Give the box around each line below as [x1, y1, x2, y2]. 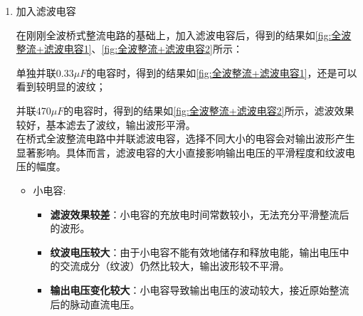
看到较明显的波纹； [16, 79, 106, 94]
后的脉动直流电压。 [50, 296, 140, 311]
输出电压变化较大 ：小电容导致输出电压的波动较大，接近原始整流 [50, 282, 349, 297]
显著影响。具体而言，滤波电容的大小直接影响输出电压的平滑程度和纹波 [16, 144, 345, 159]
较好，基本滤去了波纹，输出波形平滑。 [16, 117, 196, 132]
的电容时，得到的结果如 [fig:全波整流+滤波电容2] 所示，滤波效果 [63, 102, 354, 117]
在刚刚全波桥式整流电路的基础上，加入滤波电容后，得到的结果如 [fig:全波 [16, 27, 352, 42]
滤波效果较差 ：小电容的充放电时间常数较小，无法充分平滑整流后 [50, 206, 349, 221]
